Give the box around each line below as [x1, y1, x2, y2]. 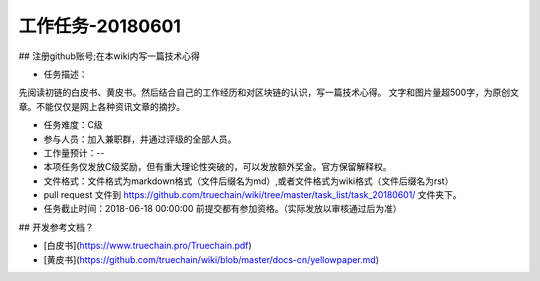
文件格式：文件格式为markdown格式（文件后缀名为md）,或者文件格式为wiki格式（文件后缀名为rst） [43, 175, 454, 187]
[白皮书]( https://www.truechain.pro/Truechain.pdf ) [43, 240, 252, 252]
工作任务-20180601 [18, 15, 182, 37]
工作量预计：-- [43, 146, 105, 159]
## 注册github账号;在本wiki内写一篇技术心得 [18, 50, 200, 62]
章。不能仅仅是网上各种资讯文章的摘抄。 [18, 100, 185, 112]
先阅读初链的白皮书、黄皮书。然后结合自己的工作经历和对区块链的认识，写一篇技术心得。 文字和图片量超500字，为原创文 [18, 86, 519, 99]
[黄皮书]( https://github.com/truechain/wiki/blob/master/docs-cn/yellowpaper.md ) [43, 253, 380, 265]
